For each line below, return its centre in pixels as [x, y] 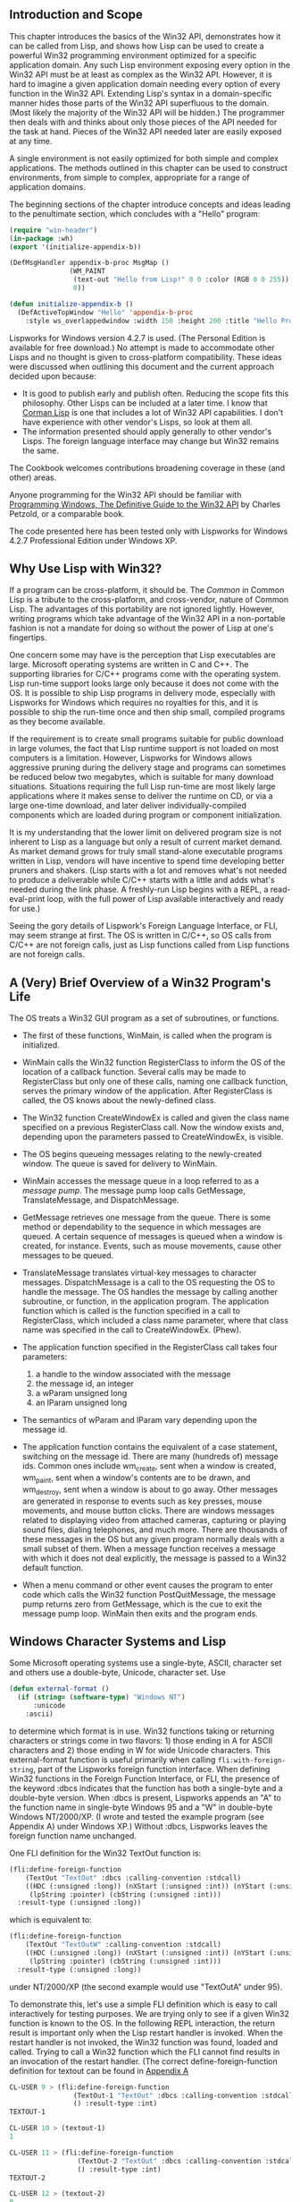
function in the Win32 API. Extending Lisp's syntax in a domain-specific [141, 93]
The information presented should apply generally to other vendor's [147, 431]
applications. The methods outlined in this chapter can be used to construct [149, 167]
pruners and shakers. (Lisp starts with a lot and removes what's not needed [148, 870]
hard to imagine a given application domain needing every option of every [145, 83]
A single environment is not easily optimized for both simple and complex [144, 158]
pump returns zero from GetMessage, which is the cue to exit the [142, 1604]
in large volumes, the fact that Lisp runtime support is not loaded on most [144, 749]
